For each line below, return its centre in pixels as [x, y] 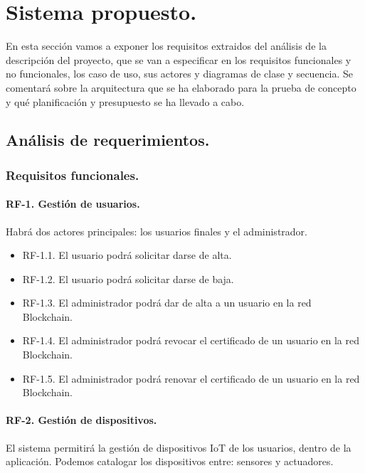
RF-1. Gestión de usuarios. [73, 204]
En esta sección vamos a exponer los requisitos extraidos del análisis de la [166, 46]
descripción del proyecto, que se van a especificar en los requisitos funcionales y [179, 59]
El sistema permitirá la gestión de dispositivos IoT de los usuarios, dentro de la [179, 447]
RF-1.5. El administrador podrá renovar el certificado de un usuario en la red [191, 378]
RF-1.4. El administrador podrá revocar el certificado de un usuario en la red [191, 340]
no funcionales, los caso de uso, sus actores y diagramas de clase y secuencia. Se [180, 74]
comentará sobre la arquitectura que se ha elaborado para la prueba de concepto [181, 87]
